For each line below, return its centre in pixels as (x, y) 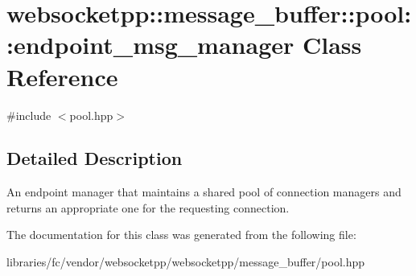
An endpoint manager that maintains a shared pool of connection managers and (204, 192)
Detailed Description (95, 158)
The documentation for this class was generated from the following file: (181, 235)
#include (29, 115)
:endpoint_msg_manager (150, 45)
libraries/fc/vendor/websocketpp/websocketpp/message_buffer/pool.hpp (186, 262)
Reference (62, 76)
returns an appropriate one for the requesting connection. (148, 207)
